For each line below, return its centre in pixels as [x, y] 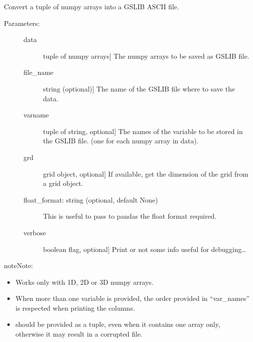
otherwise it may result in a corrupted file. [79, 334]
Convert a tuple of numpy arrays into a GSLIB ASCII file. [92, 6]
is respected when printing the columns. [75, 308]
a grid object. [63, 183]
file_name [39, 72]
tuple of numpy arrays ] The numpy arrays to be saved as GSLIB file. [146, 56]
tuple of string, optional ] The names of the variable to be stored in [143, 131]
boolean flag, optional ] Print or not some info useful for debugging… [145, 249]
